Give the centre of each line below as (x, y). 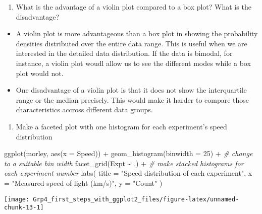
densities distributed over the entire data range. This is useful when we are (132, 43)
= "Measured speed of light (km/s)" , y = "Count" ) (83, 183)
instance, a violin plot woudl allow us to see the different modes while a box (133, 63)
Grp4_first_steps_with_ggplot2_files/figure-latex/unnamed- (136, 199)
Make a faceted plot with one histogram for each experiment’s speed (121, 126)
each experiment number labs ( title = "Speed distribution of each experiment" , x (128, 173)
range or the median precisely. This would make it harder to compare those (133, 99)
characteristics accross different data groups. (84, 110)
